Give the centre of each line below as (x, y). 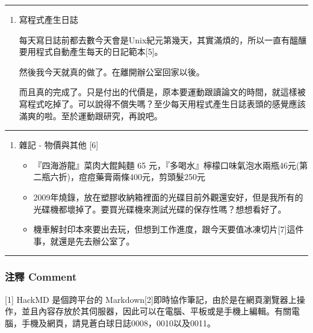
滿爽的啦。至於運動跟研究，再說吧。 (91, 115)
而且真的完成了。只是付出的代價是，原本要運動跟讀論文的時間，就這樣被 (162, 92)
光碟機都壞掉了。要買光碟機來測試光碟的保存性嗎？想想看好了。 (160, 209)
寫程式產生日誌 (48, 19)
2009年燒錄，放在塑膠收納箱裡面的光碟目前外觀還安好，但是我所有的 (168, 197)
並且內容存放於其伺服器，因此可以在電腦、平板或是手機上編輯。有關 (156, 311)
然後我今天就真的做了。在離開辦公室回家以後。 (112, 71)
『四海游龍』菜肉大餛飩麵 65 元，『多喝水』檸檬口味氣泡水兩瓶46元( (166, 165)
